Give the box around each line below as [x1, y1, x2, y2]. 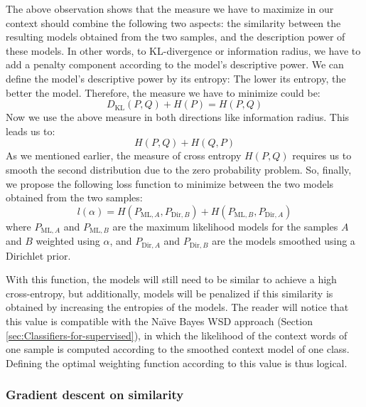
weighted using [36, 233, 100, 248]
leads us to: [6, 123, 55, 138]
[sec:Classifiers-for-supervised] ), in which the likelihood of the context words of [6, 327, 348, 342]
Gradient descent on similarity [6, 386, 184, 403]
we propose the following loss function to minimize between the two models [6, 176, 334, 191]
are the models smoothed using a [212, 233, 355, 248]
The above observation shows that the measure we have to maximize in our [6, 1, 334, 16]
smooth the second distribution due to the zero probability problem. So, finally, [6, 162, 352, 176]
